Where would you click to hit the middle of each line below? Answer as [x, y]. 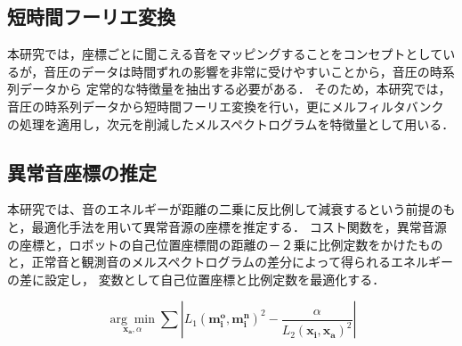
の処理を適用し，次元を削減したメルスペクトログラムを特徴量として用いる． [231, 124]
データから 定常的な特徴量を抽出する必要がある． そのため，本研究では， [235, 89]
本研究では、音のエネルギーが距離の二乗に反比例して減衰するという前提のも [231, 209]
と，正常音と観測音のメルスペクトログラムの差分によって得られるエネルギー [230, 262]
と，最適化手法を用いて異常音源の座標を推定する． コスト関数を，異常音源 [227, 226]
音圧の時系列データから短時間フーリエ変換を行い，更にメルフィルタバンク [226, 106]
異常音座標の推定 [82, 172]
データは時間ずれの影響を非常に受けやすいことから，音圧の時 [262, 71]
